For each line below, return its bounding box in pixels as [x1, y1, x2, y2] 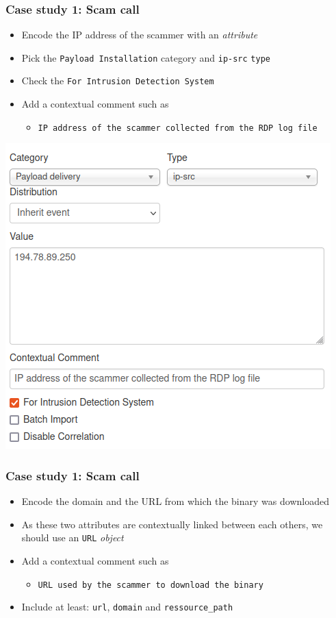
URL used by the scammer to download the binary [38, 580, 263, 590]
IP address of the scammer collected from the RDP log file [38, 123, 318, 133]
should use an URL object [21, 530, 124, 545]
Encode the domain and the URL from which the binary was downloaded [21, 494, 329, 508]
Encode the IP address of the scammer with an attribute [21, 27, 258, 42]
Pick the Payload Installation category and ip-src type [21, 50, 270, 64]
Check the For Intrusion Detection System [21, 73, 214, 88]
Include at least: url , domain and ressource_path [21, 600, 233, 614]
